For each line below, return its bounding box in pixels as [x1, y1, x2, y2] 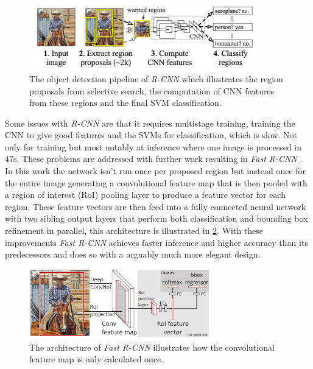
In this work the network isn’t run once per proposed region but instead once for [5, 164, 306, 177]
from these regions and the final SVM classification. [29, 96, 222, 109]
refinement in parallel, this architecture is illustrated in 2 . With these [5, 224, 264, 237]
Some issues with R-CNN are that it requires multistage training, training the [5, 116, 295, 129]
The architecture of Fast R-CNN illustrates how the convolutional [29, 340, 275, 353]
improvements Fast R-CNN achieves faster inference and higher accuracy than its [5, 236, 308, 248]
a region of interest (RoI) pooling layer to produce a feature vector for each [5, 188, 286, 201]
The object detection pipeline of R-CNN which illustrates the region [29, 72, 283, 85]
